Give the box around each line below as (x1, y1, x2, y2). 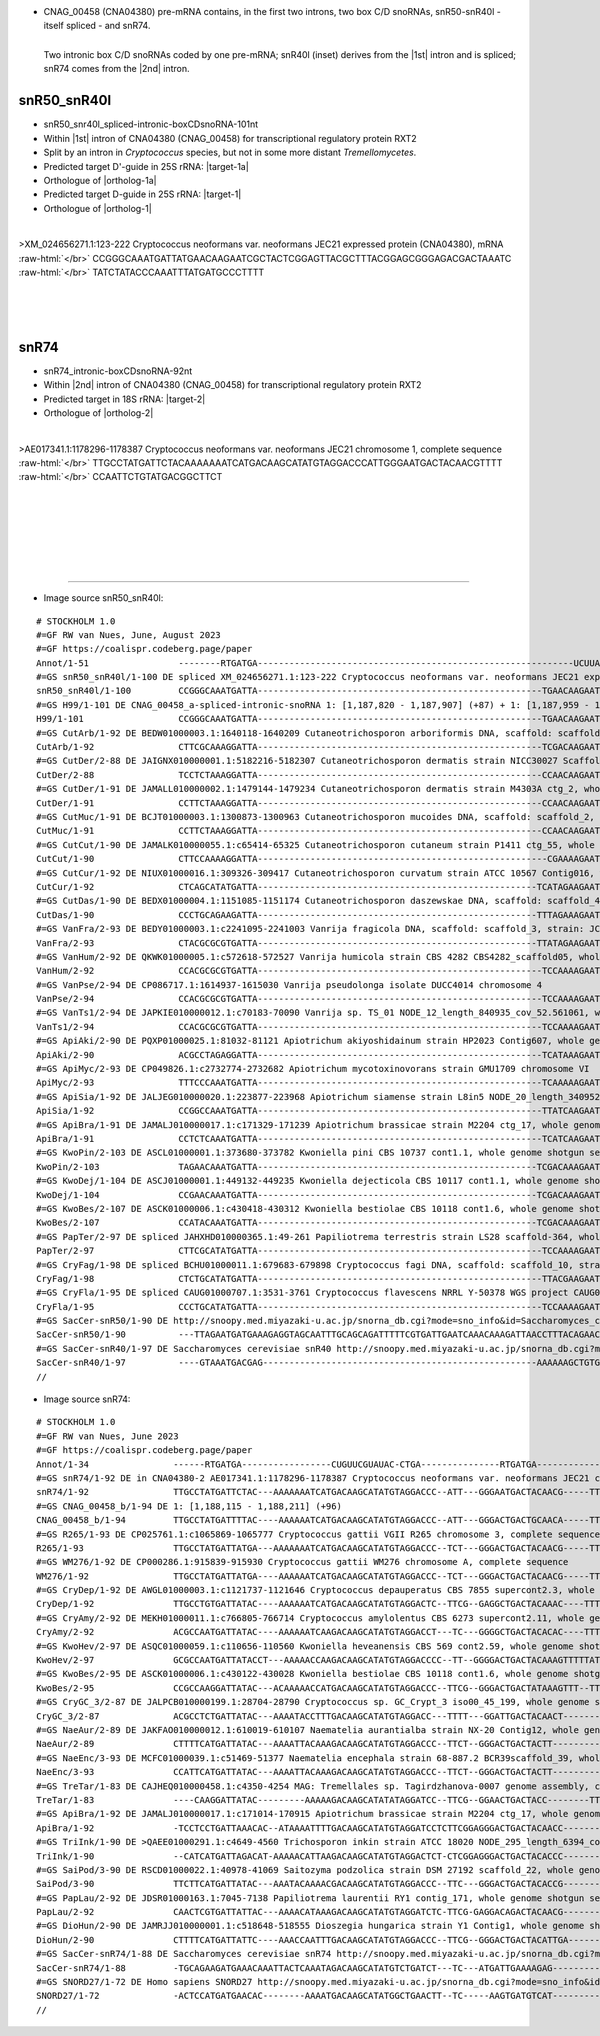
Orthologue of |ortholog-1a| (43, 175, 157, 187)
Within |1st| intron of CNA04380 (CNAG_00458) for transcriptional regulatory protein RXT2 (43, 132, 417, 144)
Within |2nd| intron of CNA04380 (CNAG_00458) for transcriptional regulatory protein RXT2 (43, 379, 422, 391)
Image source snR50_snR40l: (43, 592, 164, 604)
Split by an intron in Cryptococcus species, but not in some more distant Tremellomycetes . (43, 146, 417, 159)
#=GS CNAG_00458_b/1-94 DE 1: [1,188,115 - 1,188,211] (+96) (36, 1500, 342, 1512)
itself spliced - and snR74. (43, 20, 151, 32)
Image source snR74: (43, 1393, 131, 1405)
